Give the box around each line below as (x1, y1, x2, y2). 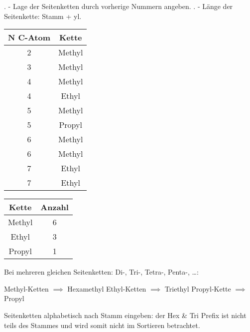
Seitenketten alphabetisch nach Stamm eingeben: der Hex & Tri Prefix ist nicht (4, 310, 247, 320)
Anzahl (40, 201, 69, 213)
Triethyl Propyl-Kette (164, 283, 231, 294)
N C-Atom (8, 31, 51, 43)
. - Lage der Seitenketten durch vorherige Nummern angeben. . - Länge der (4, 1, 233, 11)
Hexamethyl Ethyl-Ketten (67, 283, 146, 294)
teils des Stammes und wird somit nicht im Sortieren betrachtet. (4, 320, 200, 330)
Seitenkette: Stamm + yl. (4, 10, 82, 21)
